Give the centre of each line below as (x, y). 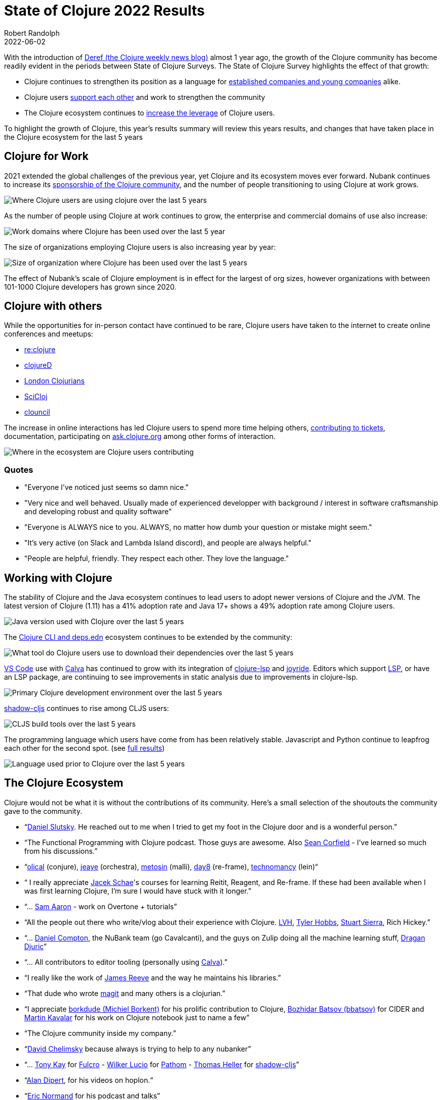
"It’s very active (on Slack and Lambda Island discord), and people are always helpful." (168, 543)
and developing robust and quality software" (98, 512)
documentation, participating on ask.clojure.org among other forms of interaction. (140, 436)
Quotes (19, 470)
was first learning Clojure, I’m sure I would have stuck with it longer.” (138, 891)
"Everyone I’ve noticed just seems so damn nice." (106, 487)
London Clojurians (54, 381)
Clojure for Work (46, 156)
